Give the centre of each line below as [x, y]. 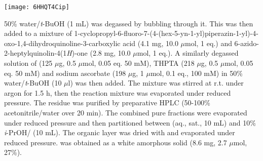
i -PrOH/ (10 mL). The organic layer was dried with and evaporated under [120, 132]
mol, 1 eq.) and [209, 43]
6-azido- [247, 43]
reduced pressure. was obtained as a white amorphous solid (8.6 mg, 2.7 [116, 142]
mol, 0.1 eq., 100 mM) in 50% [196, 73]
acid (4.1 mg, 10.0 [151, 43]
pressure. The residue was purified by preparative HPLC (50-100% [107, 103]
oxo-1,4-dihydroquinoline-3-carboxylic [62, 43]
